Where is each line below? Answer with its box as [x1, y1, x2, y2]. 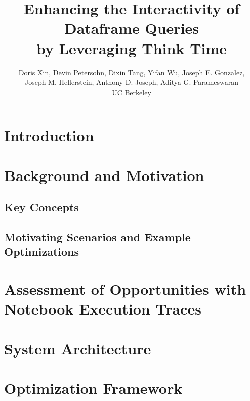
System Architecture [4, 338, 151, 359]
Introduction [4, 125, 94, 146]
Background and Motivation [4, 164, 204, 185]
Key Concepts [4, 199, 79, 215]
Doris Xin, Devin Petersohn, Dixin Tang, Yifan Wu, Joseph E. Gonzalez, [18, 67, 245, 77]
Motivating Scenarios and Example [4, 229, 191, 245]
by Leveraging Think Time [36, 37, 227, 58]
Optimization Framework [4, 377, 183, 398]
